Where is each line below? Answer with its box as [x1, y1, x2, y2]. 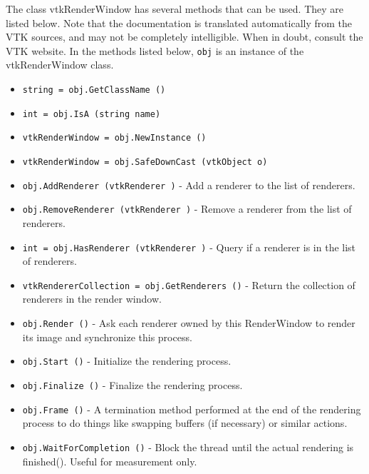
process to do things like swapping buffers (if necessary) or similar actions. [22, 415, 348, 430]
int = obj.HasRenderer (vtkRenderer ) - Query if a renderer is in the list [22, 239, 356, 254]
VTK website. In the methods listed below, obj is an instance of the [6, 43, 304, 58]
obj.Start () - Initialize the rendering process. [22, 353, 232, 368]
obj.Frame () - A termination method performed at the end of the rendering [22, 401, 361, 416]
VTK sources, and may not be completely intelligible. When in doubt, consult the [6, 29, 363, 44]
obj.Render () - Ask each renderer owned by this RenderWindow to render [22, 316, 355, 331]
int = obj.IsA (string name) [22, 109, 161, 119]
